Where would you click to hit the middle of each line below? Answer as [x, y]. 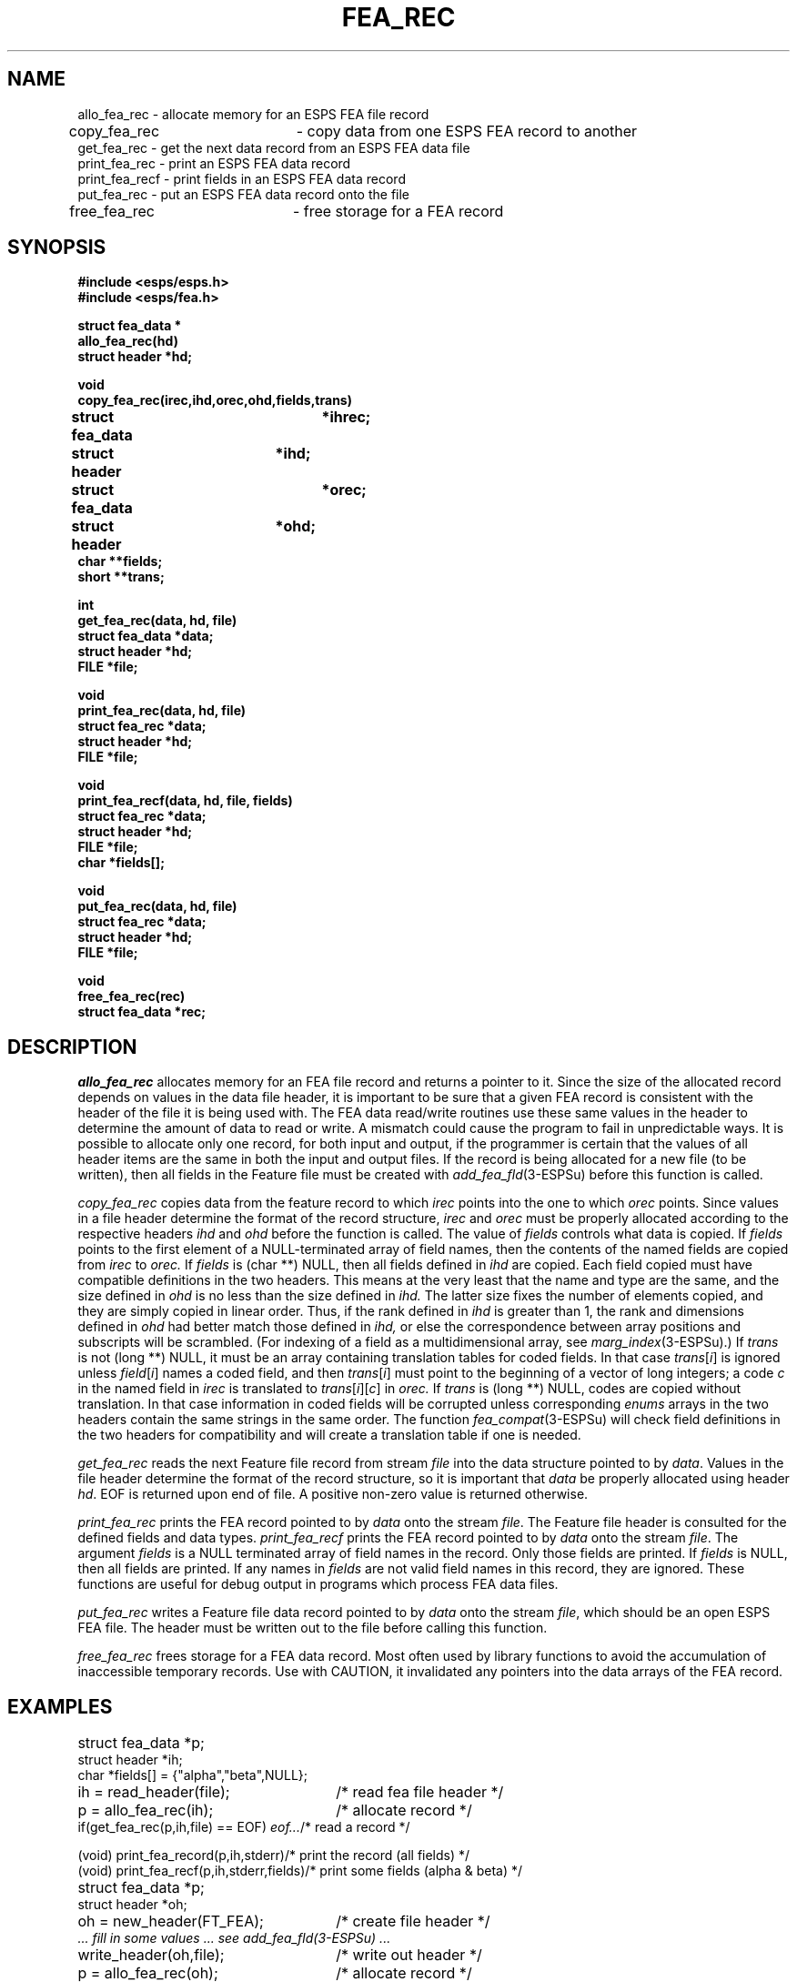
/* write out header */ [409, 1955]
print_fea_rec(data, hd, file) [162, 711]
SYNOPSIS [57, 248]
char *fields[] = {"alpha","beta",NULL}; [193, 1775]
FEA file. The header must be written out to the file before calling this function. [313, 1628]
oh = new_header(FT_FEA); [171, 1921]
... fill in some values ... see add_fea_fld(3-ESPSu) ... [234, 1938]
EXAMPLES [60, 1706]
